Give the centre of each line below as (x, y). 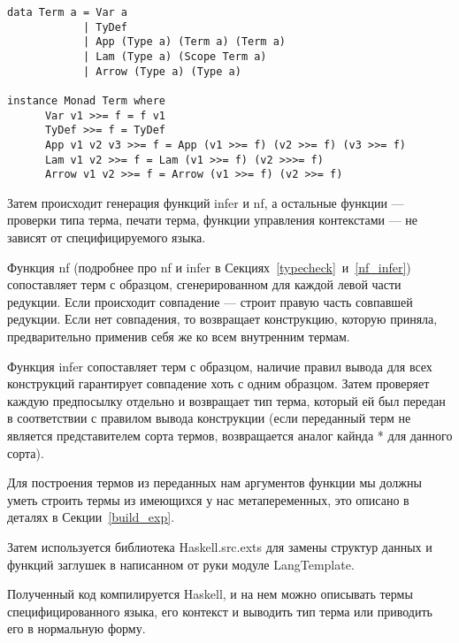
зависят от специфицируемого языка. (107, 237)
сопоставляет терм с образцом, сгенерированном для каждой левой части (204, 284)
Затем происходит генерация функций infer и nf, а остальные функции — (206, 202)
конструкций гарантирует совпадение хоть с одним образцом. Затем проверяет (218, 383)
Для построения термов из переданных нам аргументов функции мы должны (214, 482)
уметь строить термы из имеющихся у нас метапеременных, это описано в (208, 499)
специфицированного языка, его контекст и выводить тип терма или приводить (220, 611)
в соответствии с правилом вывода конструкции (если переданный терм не (209, 418)
